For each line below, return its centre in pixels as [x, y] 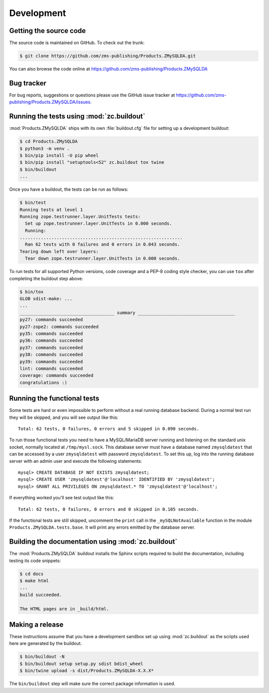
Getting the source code [48, 31]
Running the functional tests [54, 399]
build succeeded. [41, 595]
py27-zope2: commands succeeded [59, 327]
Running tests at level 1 [51, 209]
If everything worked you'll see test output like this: [62, 498]
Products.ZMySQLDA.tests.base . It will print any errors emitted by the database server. [102, 527]
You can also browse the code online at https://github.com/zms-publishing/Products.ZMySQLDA [108, 69]
